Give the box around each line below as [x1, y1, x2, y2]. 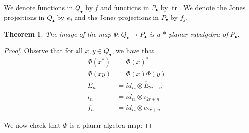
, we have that [112, 45, 154, 56]
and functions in [100, 2, 149, 12]
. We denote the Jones [179, 2, 246, 12]
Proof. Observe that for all [4, 45, 83, 56]
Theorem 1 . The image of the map [4, 29, 111, 39]
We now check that [4, 120, 61, 130]
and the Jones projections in [74, 12, 159, 22]
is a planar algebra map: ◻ [70, 120, 152, 130]
